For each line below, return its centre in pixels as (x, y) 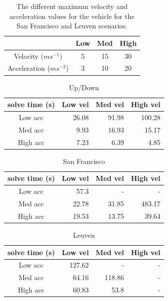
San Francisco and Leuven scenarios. (72, 26)
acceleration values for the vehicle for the (72, 16)
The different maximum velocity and (72, 6)
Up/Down (84, 87)
